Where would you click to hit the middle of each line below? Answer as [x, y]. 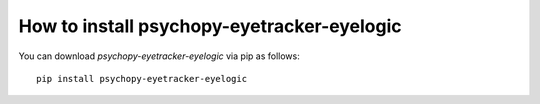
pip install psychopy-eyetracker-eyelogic [142, 78]
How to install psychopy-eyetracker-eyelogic [210, 26]
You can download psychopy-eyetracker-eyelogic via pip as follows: [159, 56]
